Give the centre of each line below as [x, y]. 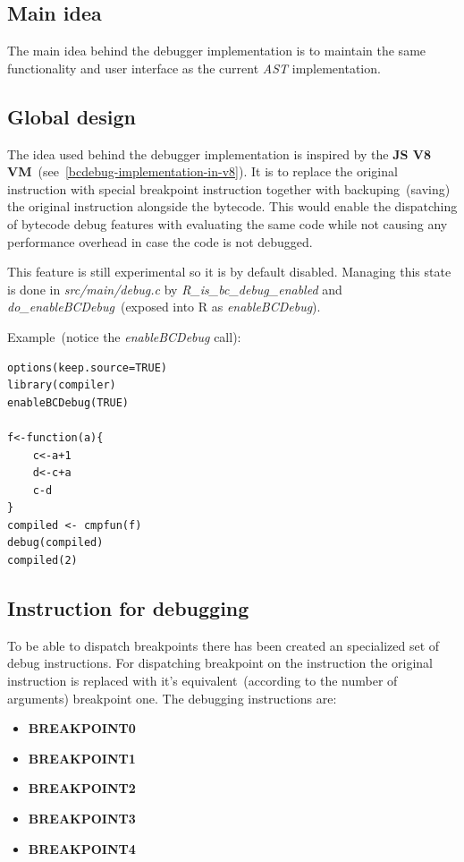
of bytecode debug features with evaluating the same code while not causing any [228, 223]
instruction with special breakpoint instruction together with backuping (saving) [229, 188]
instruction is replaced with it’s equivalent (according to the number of [202, 681]
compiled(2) [42, 561]
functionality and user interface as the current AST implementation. [194, 68]
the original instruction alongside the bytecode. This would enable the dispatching [232, 206]
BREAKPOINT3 [82, 819]
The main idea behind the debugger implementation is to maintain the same [217, 51]
